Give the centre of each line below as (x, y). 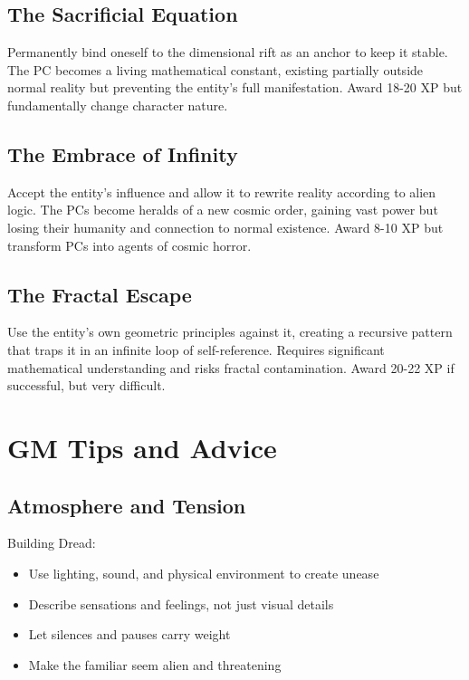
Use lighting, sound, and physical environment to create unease (204, 573)
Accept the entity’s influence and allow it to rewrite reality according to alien (222, 192)
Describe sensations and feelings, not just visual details (181, 603)
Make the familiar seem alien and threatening (155, 664)
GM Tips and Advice (142, 447)
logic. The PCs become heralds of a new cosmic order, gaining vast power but (223, 210)
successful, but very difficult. (86, 385)
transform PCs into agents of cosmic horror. (129, 245)
